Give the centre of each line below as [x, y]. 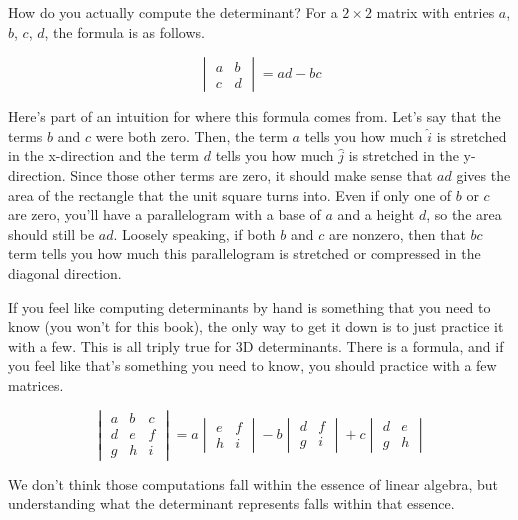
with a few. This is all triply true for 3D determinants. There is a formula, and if [256, 345]
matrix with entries [435, 12]
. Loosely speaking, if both [194, 233]
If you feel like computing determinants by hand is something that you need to [249, 306]
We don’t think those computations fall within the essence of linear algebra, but [253, 483]
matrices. [36, 384]
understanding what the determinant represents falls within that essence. [231, 503]
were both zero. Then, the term [191, 135]
